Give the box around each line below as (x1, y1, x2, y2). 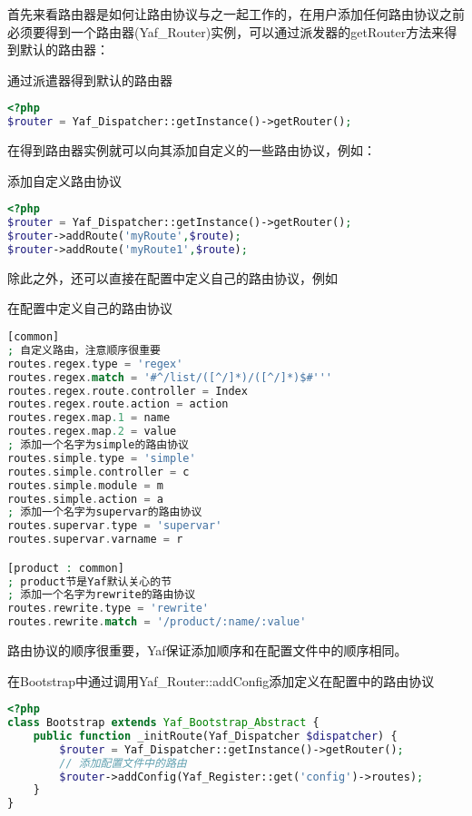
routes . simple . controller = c (7, 465, 190, 478)
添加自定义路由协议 (7, 171, 122, 190)
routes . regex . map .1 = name (7, 411, 171, 425)
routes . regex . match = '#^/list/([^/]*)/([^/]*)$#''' (7, 370, 333, 384)
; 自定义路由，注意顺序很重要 (7, 343, 161, 357)
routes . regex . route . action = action (7, 398, 229, 411)
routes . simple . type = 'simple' (7, 451, 196, 465)
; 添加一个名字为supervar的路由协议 (7, 506, 202, 519)
